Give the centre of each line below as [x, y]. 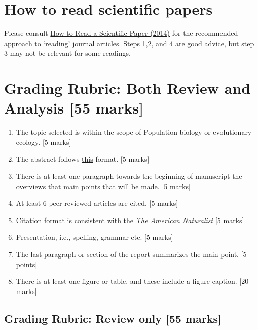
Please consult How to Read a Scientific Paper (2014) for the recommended [121, 33]
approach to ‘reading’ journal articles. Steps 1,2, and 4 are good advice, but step [129, 43]
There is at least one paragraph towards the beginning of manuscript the [129, 176]
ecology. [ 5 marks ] [44, 142]
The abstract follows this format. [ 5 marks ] [83, 159]
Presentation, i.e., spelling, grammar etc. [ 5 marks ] [95, 237]
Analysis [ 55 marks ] [74, 108]
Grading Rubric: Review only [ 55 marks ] [113, 318]
